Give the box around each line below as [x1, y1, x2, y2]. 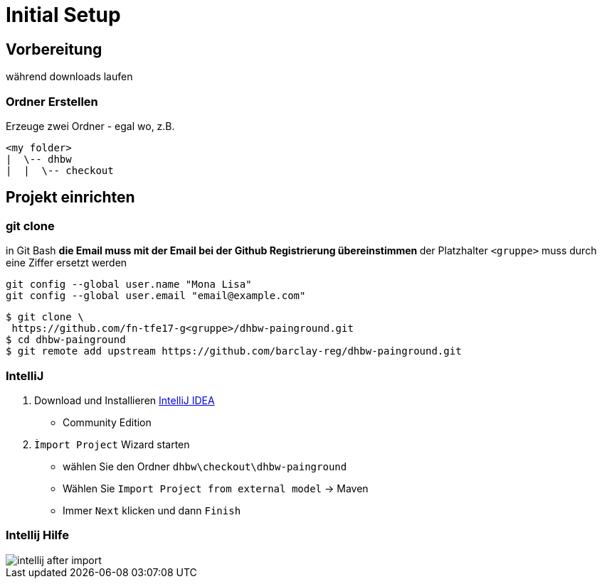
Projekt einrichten [6, 188, 135, 207]
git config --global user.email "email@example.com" [6, 290, 306, 302]
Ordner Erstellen [6, 94, 98, 109]
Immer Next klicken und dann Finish [63, 504, 241, 517]
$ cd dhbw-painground [6, 334, 126, 346]
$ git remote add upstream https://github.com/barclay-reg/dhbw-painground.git [6, 345, 462, 357]
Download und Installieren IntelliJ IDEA [34, 394, 215, 406]
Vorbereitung [6, 40, 102, 58]
